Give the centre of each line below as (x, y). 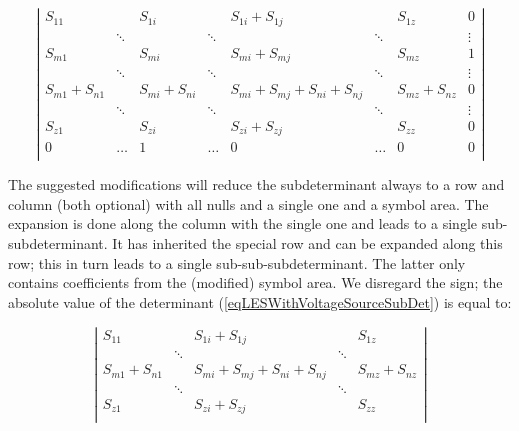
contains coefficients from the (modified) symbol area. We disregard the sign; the (255, 282)
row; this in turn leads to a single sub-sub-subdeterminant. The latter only (237, 262)
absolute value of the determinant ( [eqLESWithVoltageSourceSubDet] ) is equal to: (260, 301)
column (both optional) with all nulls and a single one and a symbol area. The (248, 203)
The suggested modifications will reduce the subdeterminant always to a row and (256, 184)
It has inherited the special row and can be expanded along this (307, 243)
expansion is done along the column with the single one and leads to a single (242, 223)
